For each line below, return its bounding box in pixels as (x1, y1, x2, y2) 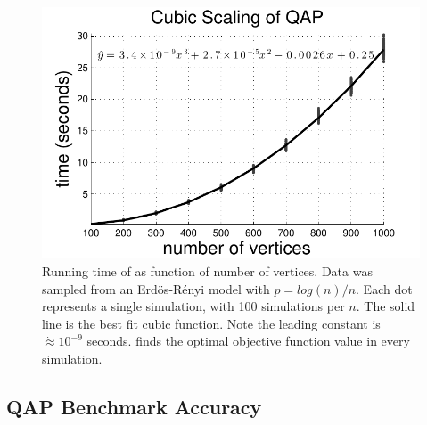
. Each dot (356, 279, 413, 298)
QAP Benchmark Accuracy (6, 393, 262, 421)
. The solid (356, 297, 415, 315)
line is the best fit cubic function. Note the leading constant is (42, 314, 381, 332)
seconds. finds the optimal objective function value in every (86, 331, 410, 350)
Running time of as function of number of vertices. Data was (42, 262, 373, 281)
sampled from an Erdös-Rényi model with (42, 279, 270, 298)
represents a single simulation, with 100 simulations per (42, 297, 345, 315)
